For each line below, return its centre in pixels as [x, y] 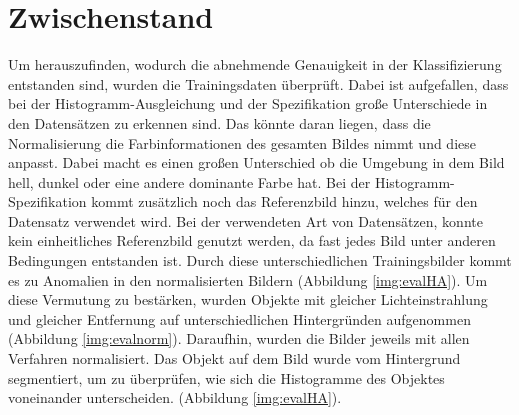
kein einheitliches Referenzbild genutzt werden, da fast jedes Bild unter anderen [252, 240]
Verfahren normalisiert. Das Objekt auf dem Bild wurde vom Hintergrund [234, 358]
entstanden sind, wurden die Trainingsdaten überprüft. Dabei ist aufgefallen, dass [258, 83]
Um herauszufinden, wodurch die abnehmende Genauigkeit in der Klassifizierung [255, 64]
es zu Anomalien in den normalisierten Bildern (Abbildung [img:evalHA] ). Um [248, 279]
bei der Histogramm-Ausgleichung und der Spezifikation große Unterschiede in [248, 103]
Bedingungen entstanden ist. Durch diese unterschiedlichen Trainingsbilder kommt [260, 260]
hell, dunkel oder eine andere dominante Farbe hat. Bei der [189, 181]
